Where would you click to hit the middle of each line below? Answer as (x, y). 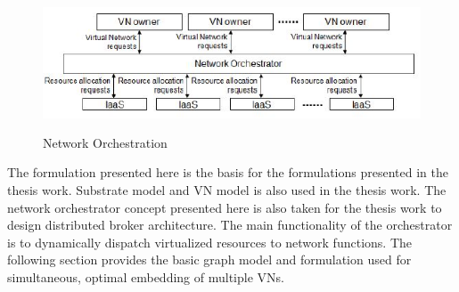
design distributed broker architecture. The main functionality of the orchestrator (230, 225)
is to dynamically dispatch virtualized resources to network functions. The (209, 242)
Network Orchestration (105, 142)
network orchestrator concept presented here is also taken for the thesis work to (225, 207)
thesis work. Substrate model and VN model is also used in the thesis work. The (227, 189)
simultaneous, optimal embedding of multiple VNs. (146, 276)
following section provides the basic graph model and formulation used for (209, 260)
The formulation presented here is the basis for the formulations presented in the (228, 172)
